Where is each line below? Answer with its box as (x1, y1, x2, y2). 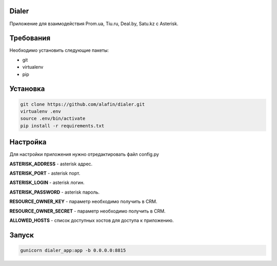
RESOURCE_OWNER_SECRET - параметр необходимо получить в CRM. (9, 208, 166, 214)
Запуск (9, 231, 34, 239)
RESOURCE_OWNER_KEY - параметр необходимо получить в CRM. (9, 198, 157, 205)
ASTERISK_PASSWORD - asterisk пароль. (9, 189, 100, 195)
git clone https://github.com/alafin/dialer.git (20, 101, 145, 107)
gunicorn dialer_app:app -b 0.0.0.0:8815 (20, 248, 126, 253)
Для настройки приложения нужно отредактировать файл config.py (9, 151, 159, 158)
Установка (9, 85, 45, 93)
